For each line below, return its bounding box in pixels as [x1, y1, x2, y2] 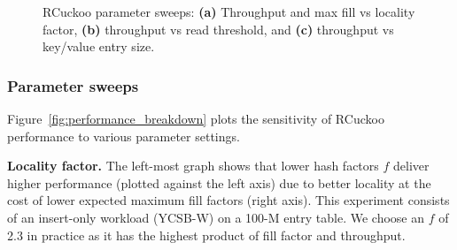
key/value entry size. [43, 37, 155, 56]
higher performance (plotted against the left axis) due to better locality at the [7, 173, 431, 192]
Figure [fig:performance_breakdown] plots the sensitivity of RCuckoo [7, 110, 384, 127]
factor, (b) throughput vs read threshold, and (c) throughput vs [43, 19, 394, 38]
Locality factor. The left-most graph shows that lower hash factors [7, 156, 379, 175]
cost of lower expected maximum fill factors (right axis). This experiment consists [7, 191, 450, 209]
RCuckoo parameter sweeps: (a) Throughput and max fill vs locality [43, 3, 415, 20]
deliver [393, 156, 430, 175]
